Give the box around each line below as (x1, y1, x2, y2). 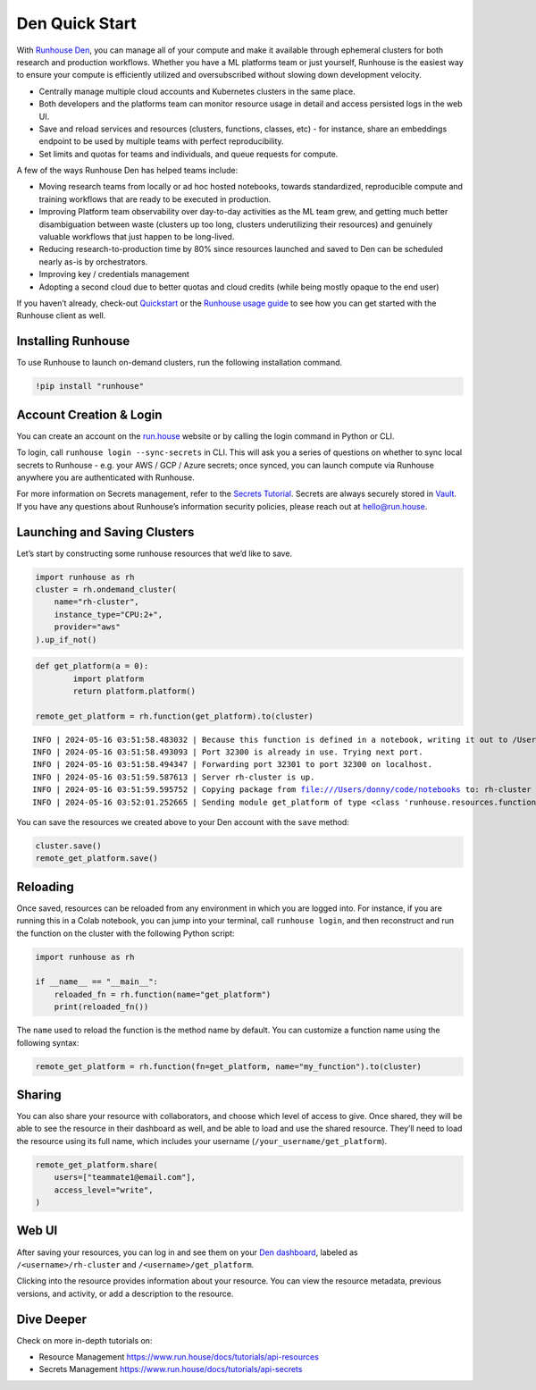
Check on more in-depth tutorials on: (16, 1335, 153, 1345)
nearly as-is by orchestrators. (38, 256, 148, 267)
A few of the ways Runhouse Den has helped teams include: (16, 165, 239, 176)
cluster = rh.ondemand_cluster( (35, 584, 178, 594)
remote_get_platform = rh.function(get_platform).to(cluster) (35, 711, 314, 721)
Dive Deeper (16, 1311, 88, 1327)
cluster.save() (35, 841, 102, 851)
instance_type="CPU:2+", (54, 609, 163, 619)
